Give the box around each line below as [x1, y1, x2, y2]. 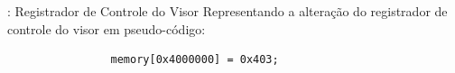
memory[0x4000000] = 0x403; [110, 53, 279, 67]
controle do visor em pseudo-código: [7, 19, 206, 38]
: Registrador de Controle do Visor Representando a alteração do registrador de [7, 2, 448, 20]
